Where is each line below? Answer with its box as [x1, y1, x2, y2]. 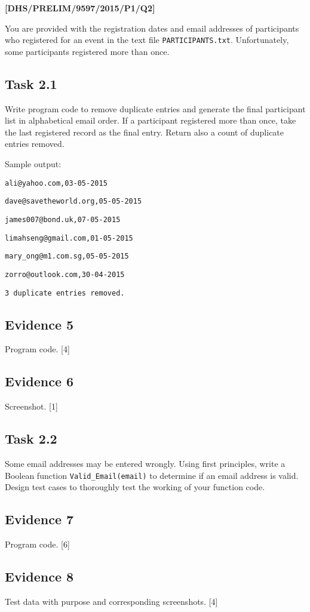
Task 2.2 [5, 429, 57, 448]
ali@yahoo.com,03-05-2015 [5, 179, 108, 187]
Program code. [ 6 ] [5, 538, 70, 551]
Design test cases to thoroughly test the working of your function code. [5, 481, 265, 493]
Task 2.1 [5, 74, 57, 93]
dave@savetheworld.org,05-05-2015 [5, 197, 142, 206]
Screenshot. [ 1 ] [5, 400, 58, 413]
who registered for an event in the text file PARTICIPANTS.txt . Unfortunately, [5, 33, 289, 46]
